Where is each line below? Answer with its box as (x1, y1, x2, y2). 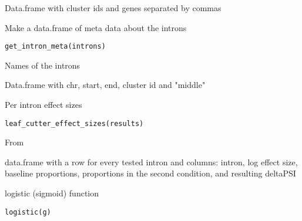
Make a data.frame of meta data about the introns (5, 21, 187, 33)
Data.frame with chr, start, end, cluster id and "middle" (5, 79, 206, 91)
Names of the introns (5, 59, 80, 71)
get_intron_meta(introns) (5, 42, 106, 51)
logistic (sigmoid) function (5, 187, 99, 199)
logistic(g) (5, 208, 51, 216)
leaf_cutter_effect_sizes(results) (5, 119, 144, 128)
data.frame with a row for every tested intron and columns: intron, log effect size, (5, 155, 298, 168)
